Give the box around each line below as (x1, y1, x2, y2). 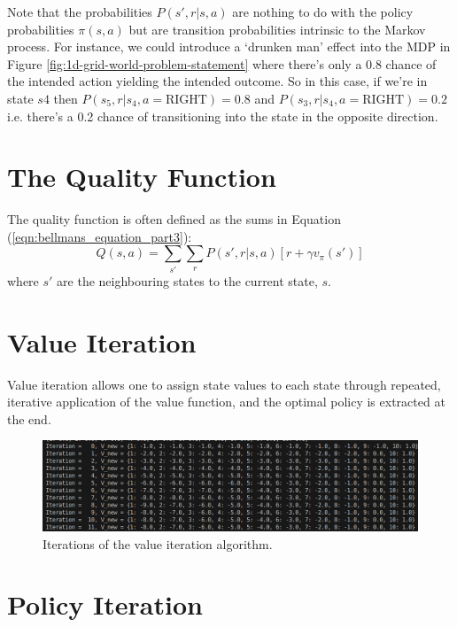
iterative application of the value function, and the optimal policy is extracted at (7, 392, 445, 411)
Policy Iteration (7, 586, 203, 623)
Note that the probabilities (7, 3, 152, 20)
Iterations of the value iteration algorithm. (43, 534, 273, 553)
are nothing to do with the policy (232, 3, 414, 20)
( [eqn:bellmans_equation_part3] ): (7, 227, 192, 245)
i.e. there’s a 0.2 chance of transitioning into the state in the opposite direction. (7, 106, 438, 125)
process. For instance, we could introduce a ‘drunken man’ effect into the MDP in (7, 37, 451, 56)
